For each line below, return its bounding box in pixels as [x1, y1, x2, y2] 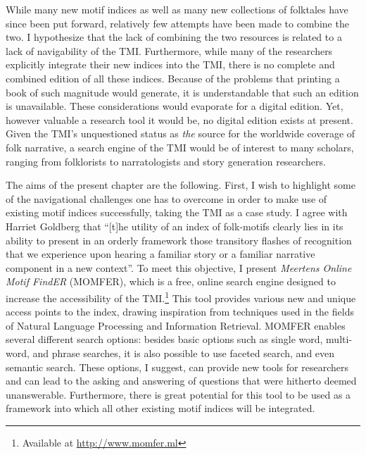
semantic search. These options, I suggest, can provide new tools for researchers [6, 359, 348, 374]
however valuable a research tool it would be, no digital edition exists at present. [6, 112, 353, 127]
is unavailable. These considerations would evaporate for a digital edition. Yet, [6, 99, 343, 113]
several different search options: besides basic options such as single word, [6, 332, 323, 347]
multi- [326, 332, 353, 347]
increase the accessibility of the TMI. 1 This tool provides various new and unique [6, 288, 356, 305]
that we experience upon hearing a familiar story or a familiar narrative [6, 247, 315, 261]
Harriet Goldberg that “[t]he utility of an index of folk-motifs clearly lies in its [6, 218, 343, 233]
